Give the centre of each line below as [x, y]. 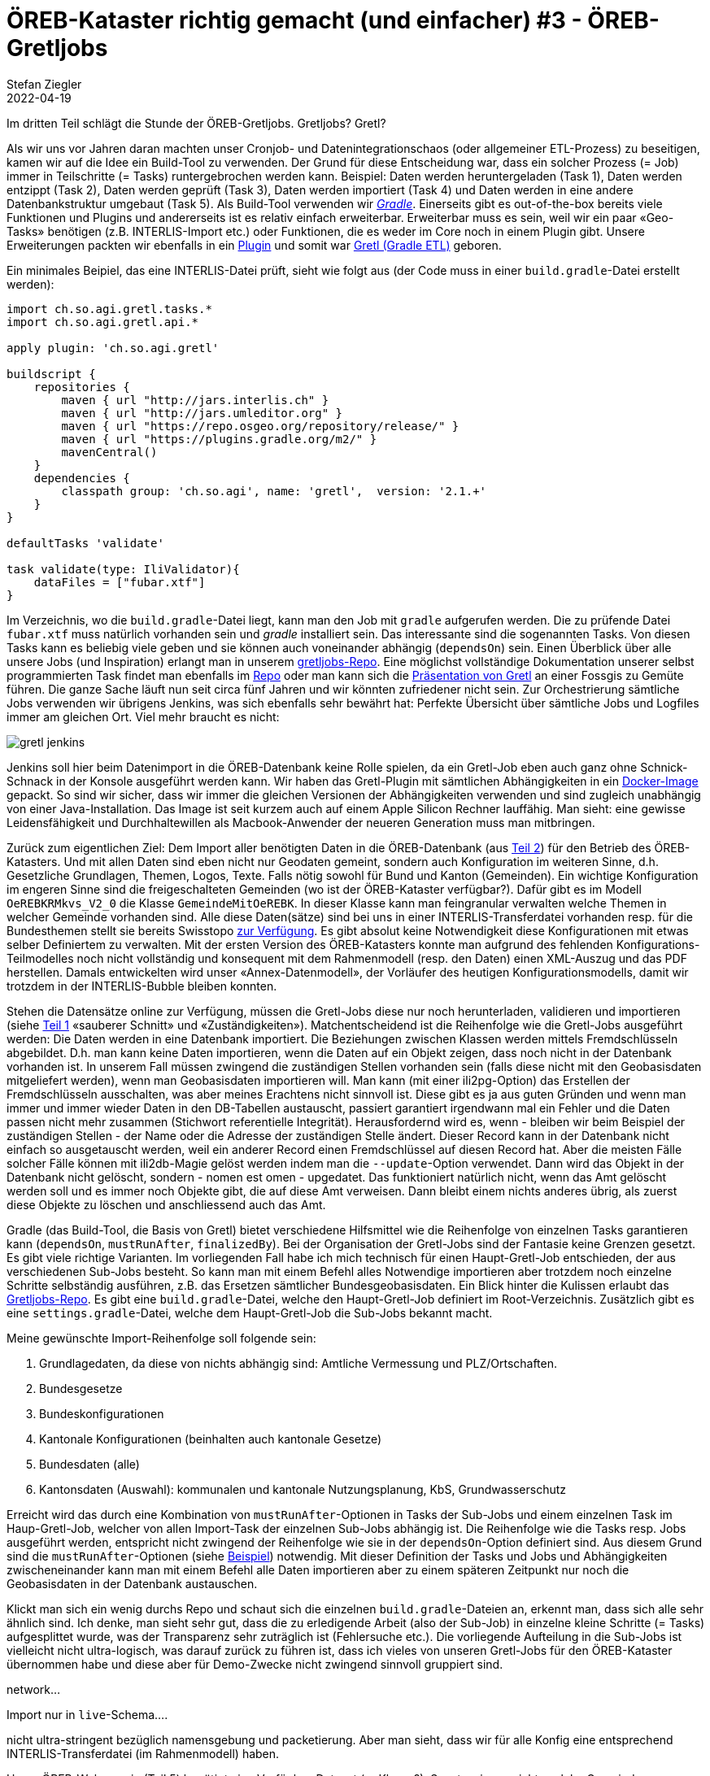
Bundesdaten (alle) [89, 1464]
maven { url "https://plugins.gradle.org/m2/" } [219, 439]
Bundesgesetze [81, 1388]
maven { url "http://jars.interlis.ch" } [195, 400]
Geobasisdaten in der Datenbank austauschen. [132, 1583]
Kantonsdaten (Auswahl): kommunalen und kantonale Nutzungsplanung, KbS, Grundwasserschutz [303, 1489]
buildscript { [51, 374]
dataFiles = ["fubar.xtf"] [120, 582]
